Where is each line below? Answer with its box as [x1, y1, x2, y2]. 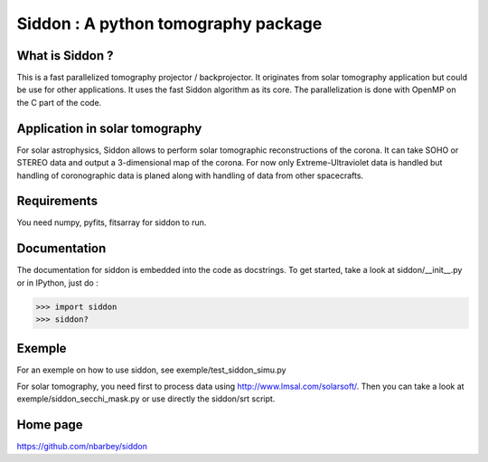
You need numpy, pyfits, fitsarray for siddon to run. [16, 217, 207, 228]
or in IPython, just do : [16, 277, 99, 288]
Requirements [16, 193, 99, 209]
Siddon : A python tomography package [16, 14, 323, 33]
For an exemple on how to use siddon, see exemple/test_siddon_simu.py [16, 364, 286, 375]
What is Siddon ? [16, 48, 114, 63]
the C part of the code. [16, 97, 102, 108]
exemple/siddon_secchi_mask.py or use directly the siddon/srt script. [16, 393, 276, 404]
